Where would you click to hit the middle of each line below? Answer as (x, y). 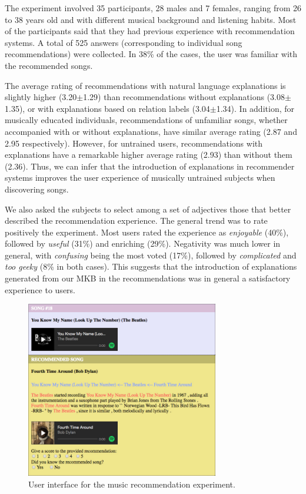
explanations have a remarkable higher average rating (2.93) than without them (149, 155)
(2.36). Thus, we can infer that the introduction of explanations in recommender (150, 166)
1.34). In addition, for (255, 108)
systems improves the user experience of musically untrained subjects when (140, 178)
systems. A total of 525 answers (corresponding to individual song (124, 42)
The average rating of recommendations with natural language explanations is (145, 85)
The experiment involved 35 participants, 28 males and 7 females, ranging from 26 (153, 8)
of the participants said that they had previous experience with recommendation (150, 31)
